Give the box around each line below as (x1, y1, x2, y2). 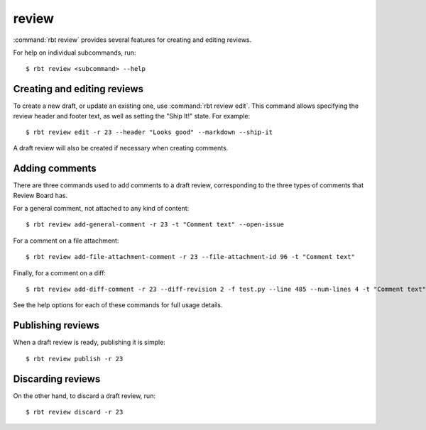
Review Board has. (13, 191, 67, 199)
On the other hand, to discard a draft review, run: (13, 391, 156, 400)
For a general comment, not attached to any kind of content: (13, 204, 190, 213)
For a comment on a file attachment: (13, 236, 119, 245)
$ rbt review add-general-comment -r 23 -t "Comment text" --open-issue (26, 221, 284, 228)
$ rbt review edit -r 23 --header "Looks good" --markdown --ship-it (26, 128, 273, 136)
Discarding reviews (13, 373, 101, 385)
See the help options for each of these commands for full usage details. (13, 301, 223, 309)
